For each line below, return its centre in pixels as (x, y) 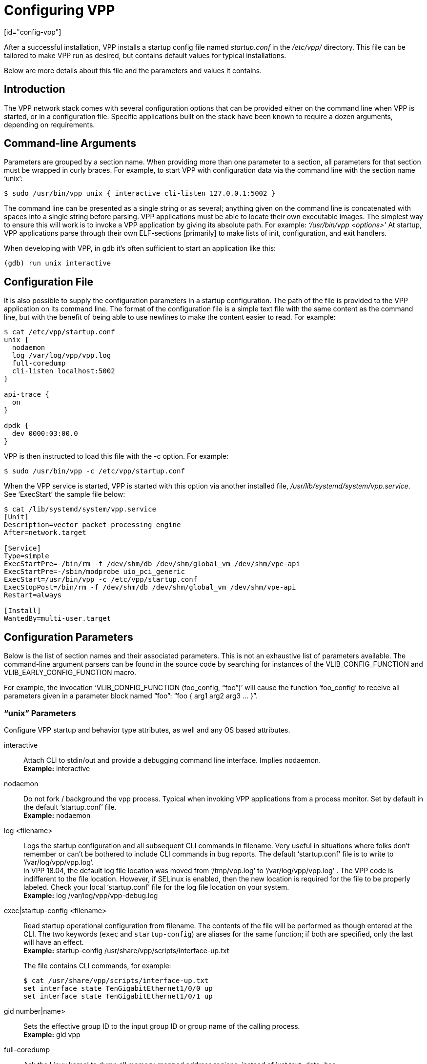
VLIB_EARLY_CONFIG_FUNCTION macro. (70, 673)
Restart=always (33, 595)
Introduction (35, 89)
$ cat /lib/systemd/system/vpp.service (80, 509)
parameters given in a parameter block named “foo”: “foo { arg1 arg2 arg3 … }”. (131, 696)
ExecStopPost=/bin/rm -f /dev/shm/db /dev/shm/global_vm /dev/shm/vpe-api (150, 587)
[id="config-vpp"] (33, 32)
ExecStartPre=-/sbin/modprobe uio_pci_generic (94, 572)
